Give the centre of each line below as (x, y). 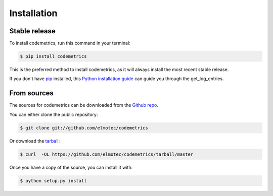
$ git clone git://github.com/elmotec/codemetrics (84, 128)
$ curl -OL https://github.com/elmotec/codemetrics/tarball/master (107, 154)
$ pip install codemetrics (53, 56)
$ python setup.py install (53, 181)
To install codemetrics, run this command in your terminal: (70, 43)
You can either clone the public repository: (54, 114)
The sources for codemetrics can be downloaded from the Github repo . (84, 105)
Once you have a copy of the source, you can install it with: (71, 167)
